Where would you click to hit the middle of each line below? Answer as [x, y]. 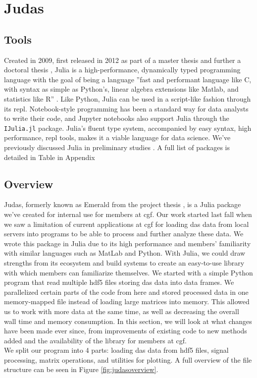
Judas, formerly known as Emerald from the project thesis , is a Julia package [123, 204]
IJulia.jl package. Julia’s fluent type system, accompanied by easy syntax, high [128, 128]
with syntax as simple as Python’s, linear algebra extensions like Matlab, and [121, 89]
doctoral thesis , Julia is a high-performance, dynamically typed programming [122, 70]
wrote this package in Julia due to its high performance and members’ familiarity [128, 243]
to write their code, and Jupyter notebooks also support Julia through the [117, 118]
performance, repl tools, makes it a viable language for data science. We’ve [117, 137]
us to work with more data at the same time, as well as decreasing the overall [122, 311]
